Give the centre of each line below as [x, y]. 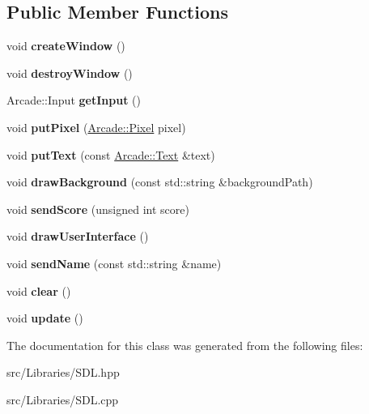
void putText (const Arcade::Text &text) [111, 154]
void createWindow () [66, 46]
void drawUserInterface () [78, 236]
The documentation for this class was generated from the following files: [185, 345]
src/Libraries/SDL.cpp [63, 399]
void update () [45, 318]
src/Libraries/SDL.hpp [63, 372]
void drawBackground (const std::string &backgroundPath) [160, 182]
